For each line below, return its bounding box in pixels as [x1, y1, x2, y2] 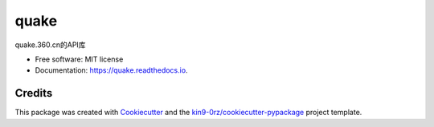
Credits [14, 86, 53, 100]
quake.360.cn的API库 [14, 40, 86, 50]
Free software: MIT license [35, 54, 124, 64]
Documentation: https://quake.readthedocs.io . [35, 65, 188, 75]
